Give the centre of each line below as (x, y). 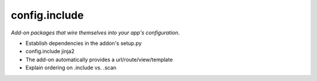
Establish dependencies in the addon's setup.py (84, 43)
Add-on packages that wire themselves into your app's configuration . (95, 33)
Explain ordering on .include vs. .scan (71, 68)
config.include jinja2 (50, 51)
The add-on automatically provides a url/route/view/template (99, 59)
